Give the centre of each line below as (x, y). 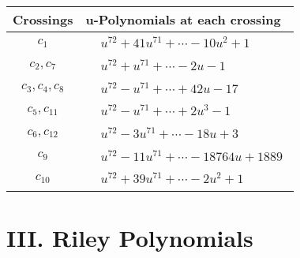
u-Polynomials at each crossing (183, 19)
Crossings (43, 19)
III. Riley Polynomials (130, 237)
